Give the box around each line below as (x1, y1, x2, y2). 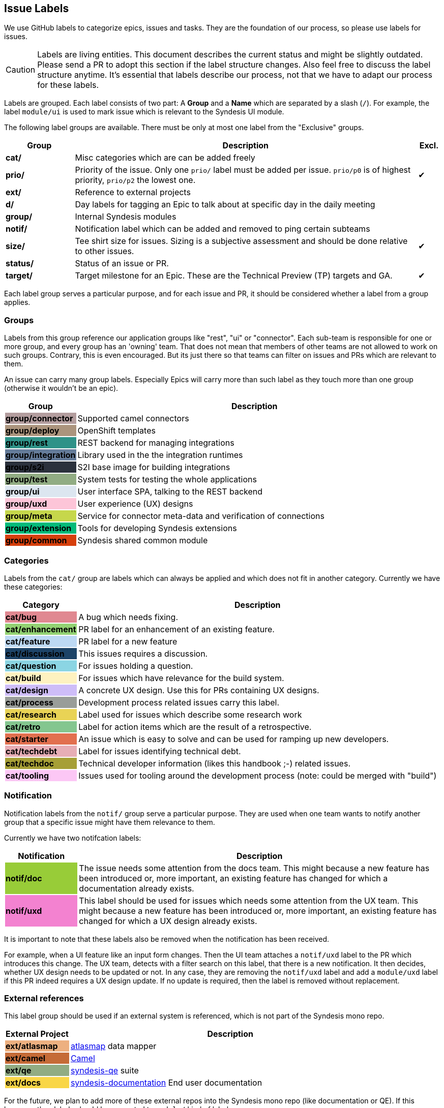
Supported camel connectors (77, 413, 189, 424)
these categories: (4, 582, 63, 591)
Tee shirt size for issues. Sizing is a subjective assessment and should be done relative (75, 236, 408, 247)
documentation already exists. (79, 883, 194, 894)
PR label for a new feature (78, 636, 177, 647)
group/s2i (6, 462, 44, 473)
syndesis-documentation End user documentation (70, 1078, 262, 1088)
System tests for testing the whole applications (77, 474, 257, 485)
